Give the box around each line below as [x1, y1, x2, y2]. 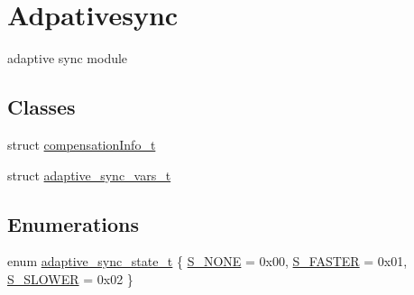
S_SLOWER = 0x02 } [7, 269, 133, 288]
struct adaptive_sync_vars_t [7, 165, 171, 184]
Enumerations [7, 209, 140, 237]
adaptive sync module [7, 49, 128, 68]
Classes [7, 93, 76, 121]
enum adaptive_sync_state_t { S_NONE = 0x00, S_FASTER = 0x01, [7, 252, 408, 271]
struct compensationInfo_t [7, 134, 156, 153]
